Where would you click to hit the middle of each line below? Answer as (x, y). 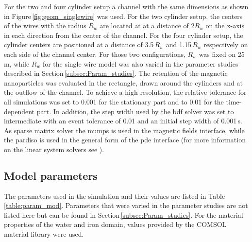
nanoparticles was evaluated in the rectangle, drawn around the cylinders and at (123, 82)
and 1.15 (178, 44)
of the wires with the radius (45, 26)
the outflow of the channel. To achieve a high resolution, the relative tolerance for (125, 92)
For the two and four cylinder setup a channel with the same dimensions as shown (126, 6)
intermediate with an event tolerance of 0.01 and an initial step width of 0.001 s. (123, 121)
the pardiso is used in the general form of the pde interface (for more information (125, 140)
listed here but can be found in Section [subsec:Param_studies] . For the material (124, 215)
